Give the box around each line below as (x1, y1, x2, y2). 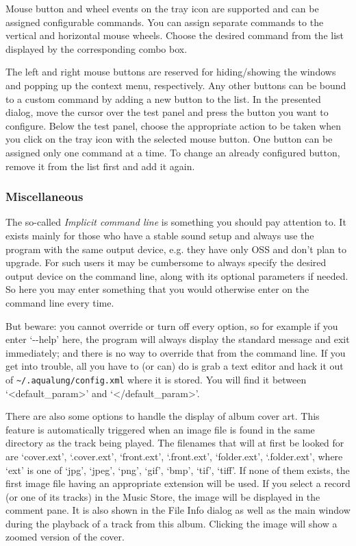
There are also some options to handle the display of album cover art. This (5, 409, 320, 423)
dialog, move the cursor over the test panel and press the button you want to (5, 105, 329, 119)
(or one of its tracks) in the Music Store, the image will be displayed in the (5, 489, 320, 503)
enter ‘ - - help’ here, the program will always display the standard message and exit (5, 332, 350, 346)
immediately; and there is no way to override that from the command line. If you (5, 345, 346, 359)
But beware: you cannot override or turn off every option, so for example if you (5, 318, 338, 333)
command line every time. (5, 295, 114, 309)
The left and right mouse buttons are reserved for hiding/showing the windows (5, 64, 336, 79)
